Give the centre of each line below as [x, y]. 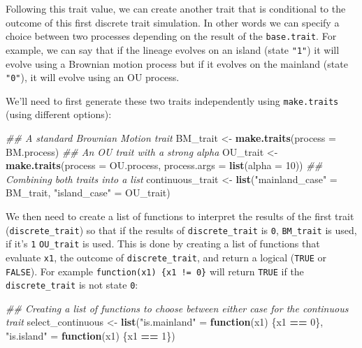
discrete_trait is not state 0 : [72, 285]
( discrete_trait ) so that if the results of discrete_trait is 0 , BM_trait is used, [181, 230]
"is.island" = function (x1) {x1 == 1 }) [90, 336]
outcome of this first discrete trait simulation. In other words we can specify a [173, 22]
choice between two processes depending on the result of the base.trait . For [171, 36]
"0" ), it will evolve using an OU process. [93, 77]
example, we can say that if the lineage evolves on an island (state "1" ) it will [173, 49]
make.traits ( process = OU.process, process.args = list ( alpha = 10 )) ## [164, 165]
